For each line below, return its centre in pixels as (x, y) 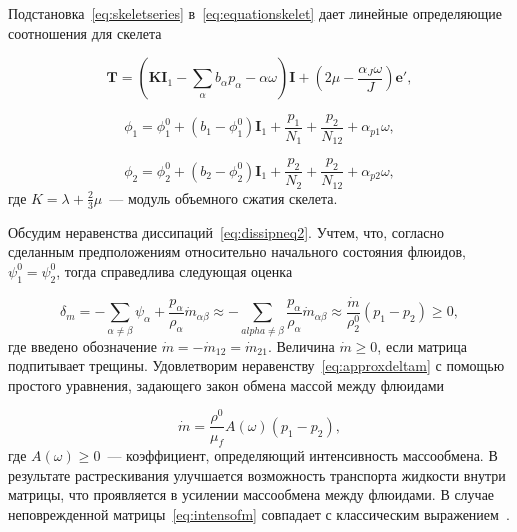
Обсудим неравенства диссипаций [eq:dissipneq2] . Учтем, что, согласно (226, 231)
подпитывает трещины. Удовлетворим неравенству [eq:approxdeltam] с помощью (256, 365)
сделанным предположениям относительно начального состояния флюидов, (237, 251)
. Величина (301, 345)
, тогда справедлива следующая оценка (174, 270)
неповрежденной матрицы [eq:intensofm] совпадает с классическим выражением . (259, 514)
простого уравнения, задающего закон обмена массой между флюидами (226, 384)
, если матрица (422, 345)
